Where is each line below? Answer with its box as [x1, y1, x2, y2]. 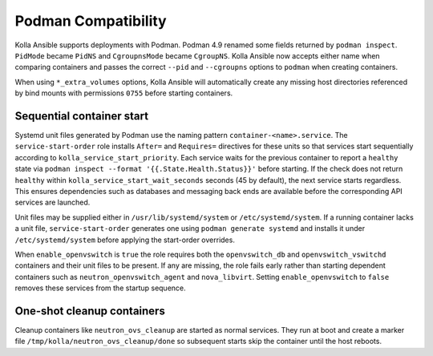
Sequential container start [14, 109, 148, 123]
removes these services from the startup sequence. [14, 283, 186, 293]
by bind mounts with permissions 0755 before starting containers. [14, 88, 233, 98]
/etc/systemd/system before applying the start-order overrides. [14, 235, 236, 245]
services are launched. [14, 197, 91, 208]
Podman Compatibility [14, 12, 168, 30]
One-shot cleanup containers [14, 304, 166, 318]
